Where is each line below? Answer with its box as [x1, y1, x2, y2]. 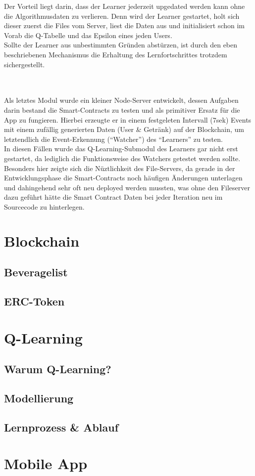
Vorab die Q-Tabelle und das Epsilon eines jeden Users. [4, 30, 172, 40]
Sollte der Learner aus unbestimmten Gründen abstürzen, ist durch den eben [4, 40, 238, 50]
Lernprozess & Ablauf [4, 419, 119, 434]
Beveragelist [4, 264, 68, 280]
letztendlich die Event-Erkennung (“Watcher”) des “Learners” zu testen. [4, 133, 223, 144]
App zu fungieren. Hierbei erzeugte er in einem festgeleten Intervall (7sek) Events [4, 114, 252, 125]
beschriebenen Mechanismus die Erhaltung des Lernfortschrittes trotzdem [4, 49, 227, 59]
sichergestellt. [4, 59, 45, 69]
